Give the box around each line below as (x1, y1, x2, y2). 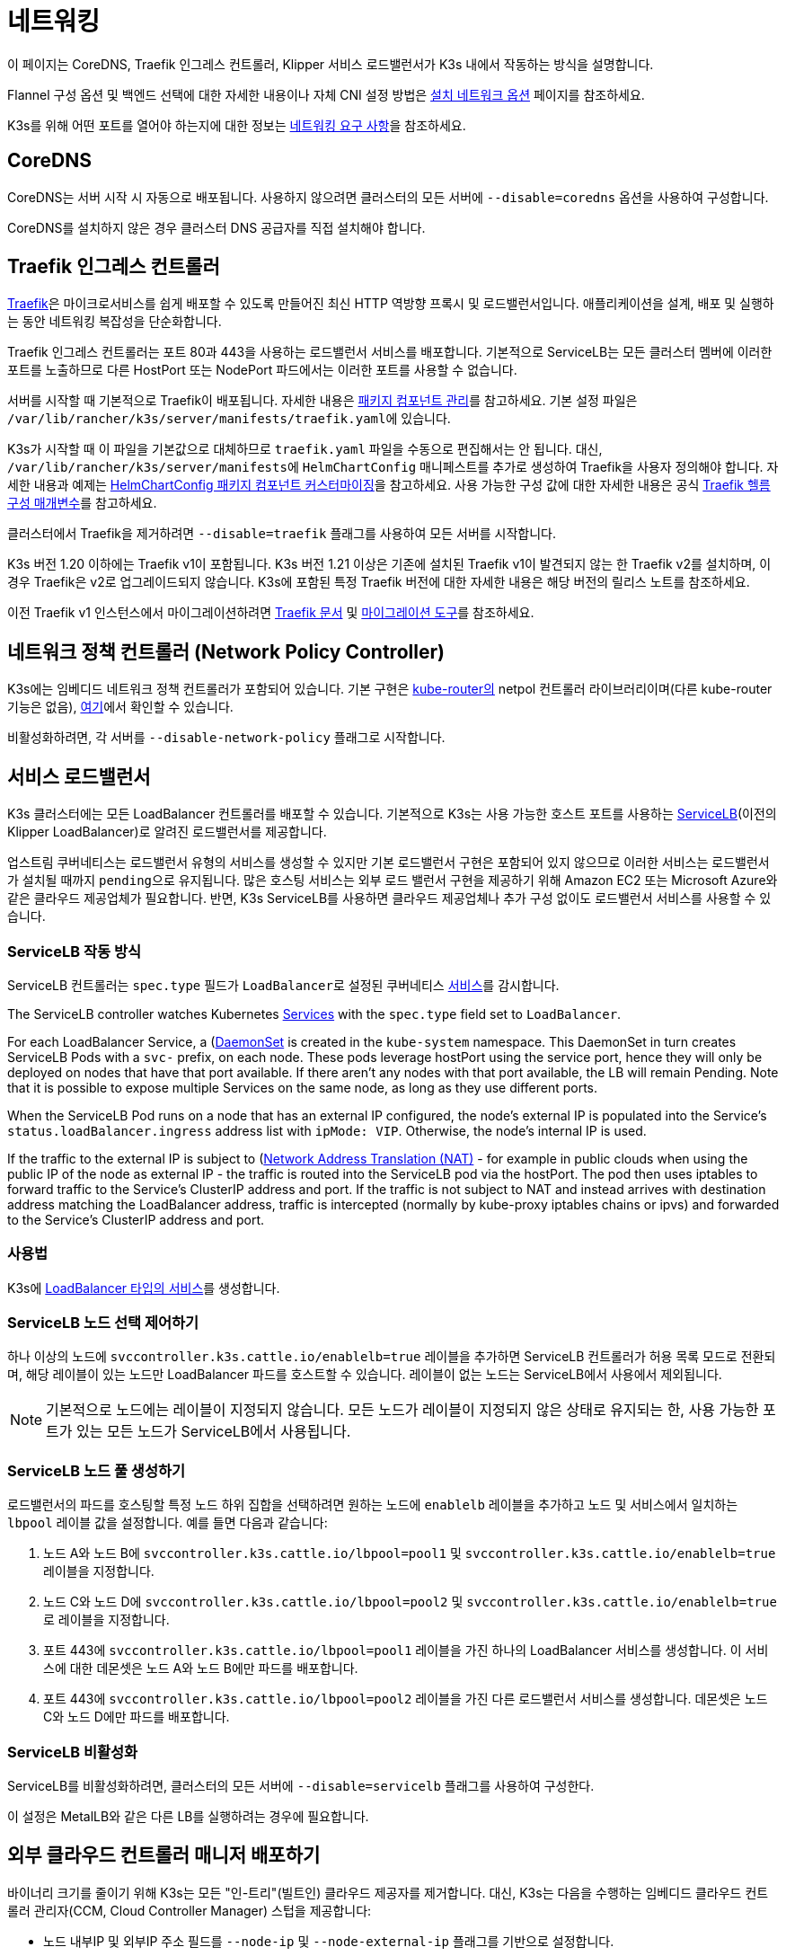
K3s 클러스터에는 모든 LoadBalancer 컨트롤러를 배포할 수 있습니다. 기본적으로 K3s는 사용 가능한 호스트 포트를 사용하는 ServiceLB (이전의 (7, 806, 777, 822)
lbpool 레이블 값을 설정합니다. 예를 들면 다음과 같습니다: (7, 1515, 328, 1531)
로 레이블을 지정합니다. (43, 1612, 170, 1628)
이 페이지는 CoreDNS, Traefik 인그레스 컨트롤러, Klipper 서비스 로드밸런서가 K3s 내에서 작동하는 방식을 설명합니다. (7, 56, 654, 72)
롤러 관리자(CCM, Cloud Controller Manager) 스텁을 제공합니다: (7, 1902, 372, 1918)
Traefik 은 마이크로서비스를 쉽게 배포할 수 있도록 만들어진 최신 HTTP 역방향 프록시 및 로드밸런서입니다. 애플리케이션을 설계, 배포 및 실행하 (7, 296, 774, 312)
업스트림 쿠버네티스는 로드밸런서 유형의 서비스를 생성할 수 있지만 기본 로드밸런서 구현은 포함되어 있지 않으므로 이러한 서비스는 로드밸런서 (7, 854, 770, 871)
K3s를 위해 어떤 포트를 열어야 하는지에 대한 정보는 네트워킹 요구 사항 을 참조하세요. (7, 117, 466, 133)
